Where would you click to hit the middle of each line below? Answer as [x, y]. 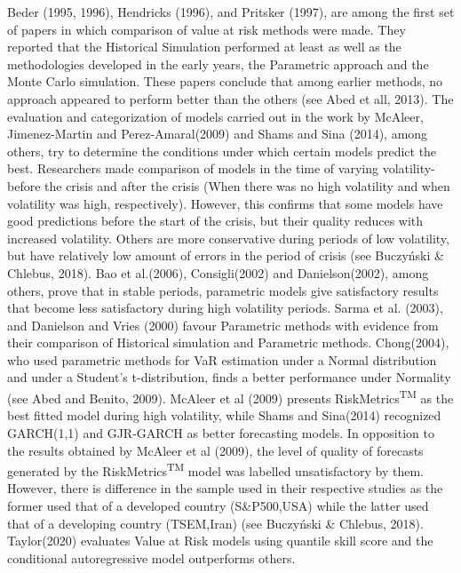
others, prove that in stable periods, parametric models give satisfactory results [223, 290]
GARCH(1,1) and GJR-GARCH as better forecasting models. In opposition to [221, 432]
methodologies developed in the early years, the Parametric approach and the [218, 64]
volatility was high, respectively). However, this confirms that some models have [225, 203]
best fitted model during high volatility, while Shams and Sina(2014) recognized [224, 415]
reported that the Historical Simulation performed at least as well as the [204, 47]
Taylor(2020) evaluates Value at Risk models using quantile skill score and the [220, 541]
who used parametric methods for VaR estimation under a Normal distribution [222, 359]
